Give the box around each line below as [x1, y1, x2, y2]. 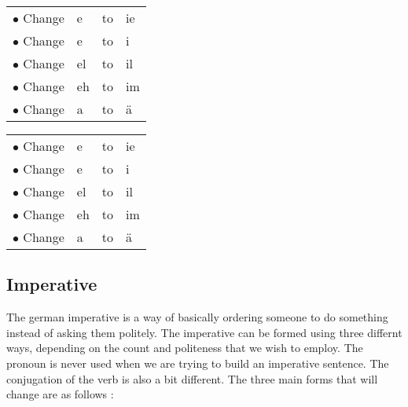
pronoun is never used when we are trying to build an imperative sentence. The [6, 354, 389, 371]
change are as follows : [6, 386, 114, 402]
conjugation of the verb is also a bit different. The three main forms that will [6, 370, 378, 387]
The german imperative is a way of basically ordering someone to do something [6, 309, 388, 325]
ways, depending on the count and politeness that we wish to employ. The [6, 339, 363, 356]
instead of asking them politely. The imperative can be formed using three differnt [6, 324, 402, 340]
